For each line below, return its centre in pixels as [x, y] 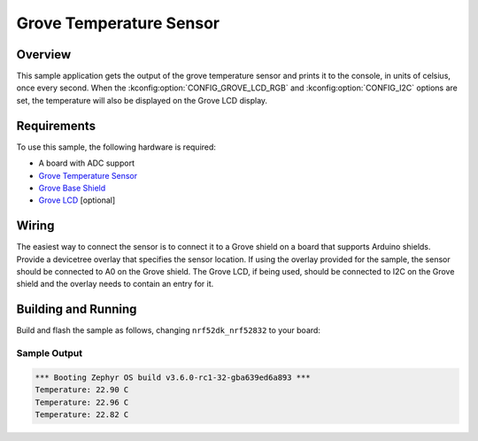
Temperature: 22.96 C [82, 402]
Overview [44, 54]
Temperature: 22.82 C [82, 415]
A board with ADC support [86, 163]
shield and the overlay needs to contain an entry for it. [115, 284]
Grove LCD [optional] [77, 200]
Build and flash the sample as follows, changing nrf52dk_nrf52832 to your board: [168, 330]
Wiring [35, 226]
